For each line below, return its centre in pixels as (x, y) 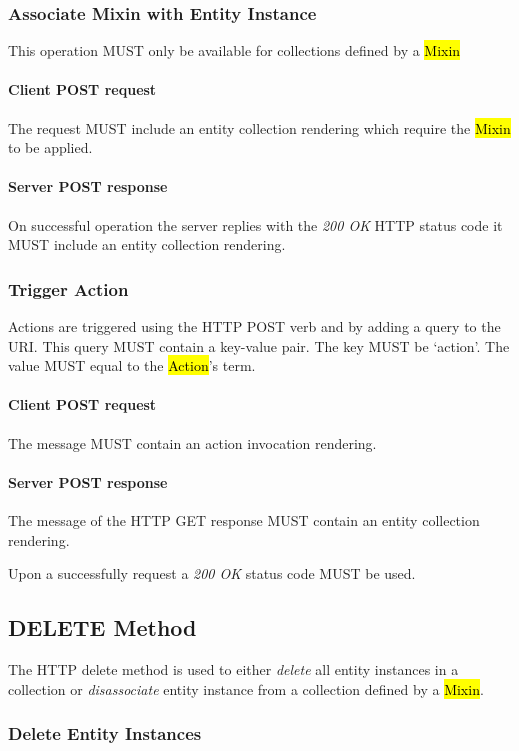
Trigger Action (68, 288)
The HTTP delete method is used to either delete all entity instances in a (233, 668)
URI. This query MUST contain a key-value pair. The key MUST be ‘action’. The (259, 345)
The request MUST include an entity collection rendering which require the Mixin (259, 127)
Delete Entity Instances (105, 733)
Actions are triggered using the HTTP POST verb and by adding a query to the (254, 326)
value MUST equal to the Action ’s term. (132, 365)
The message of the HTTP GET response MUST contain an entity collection (244, 519)
